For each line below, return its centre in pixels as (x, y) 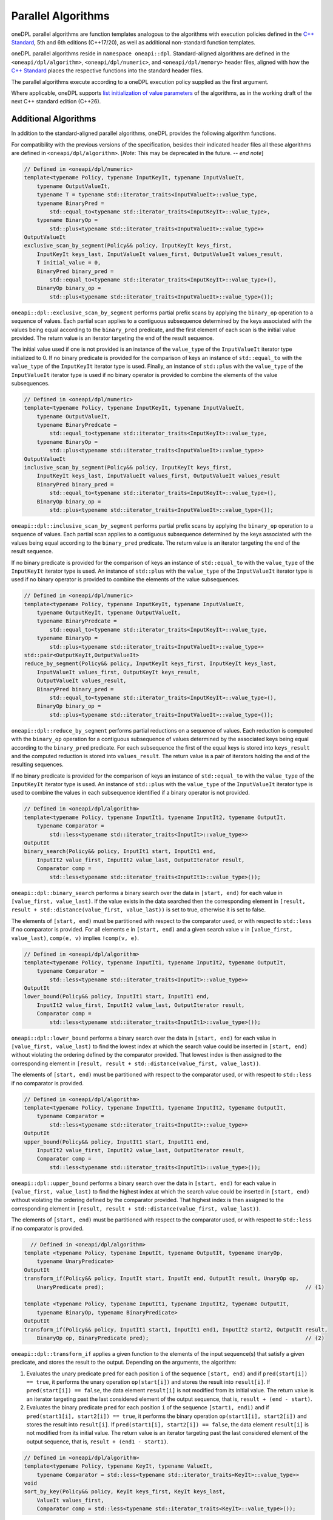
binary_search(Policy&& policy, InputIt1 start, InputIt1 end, (120, 852)
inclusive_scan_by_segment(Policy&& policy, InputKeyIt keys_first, (128, 468)
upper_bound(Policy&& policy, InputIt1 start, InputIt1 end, (117, 1142)
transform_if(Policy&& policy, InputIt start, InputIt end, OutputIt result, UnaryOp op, (162, 1279)
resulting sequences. (37, 765)
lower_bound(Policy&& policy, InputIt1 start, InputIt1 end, (117, 997)
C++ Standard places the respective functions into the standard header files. (107, 71)
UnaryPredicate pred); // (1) (180, 1287)
